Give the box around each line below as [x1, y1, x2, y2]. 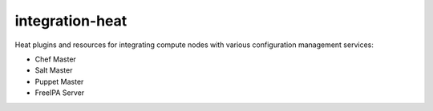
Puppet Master [34, 77, 84, 86]
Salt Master [34, 65, 73, 75]
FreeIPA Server [34, 88, 85, 97]
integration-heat [14, 12, 127, 30]
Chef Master [34, 54, 76, 64]
